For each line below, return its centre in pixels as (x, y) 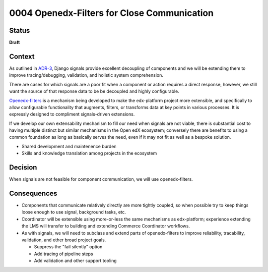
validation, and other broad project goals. (64, 240)
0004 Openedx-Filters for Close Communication (111, 13)
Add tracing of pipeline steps (64, 254)
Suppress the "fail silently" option (68, 247)
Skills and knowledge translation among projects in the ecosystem (89, 153)
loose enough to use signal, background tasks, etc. (74, 212)
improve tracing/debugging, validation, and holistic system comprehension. (86, 75)
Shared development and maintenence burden (69, 146)
